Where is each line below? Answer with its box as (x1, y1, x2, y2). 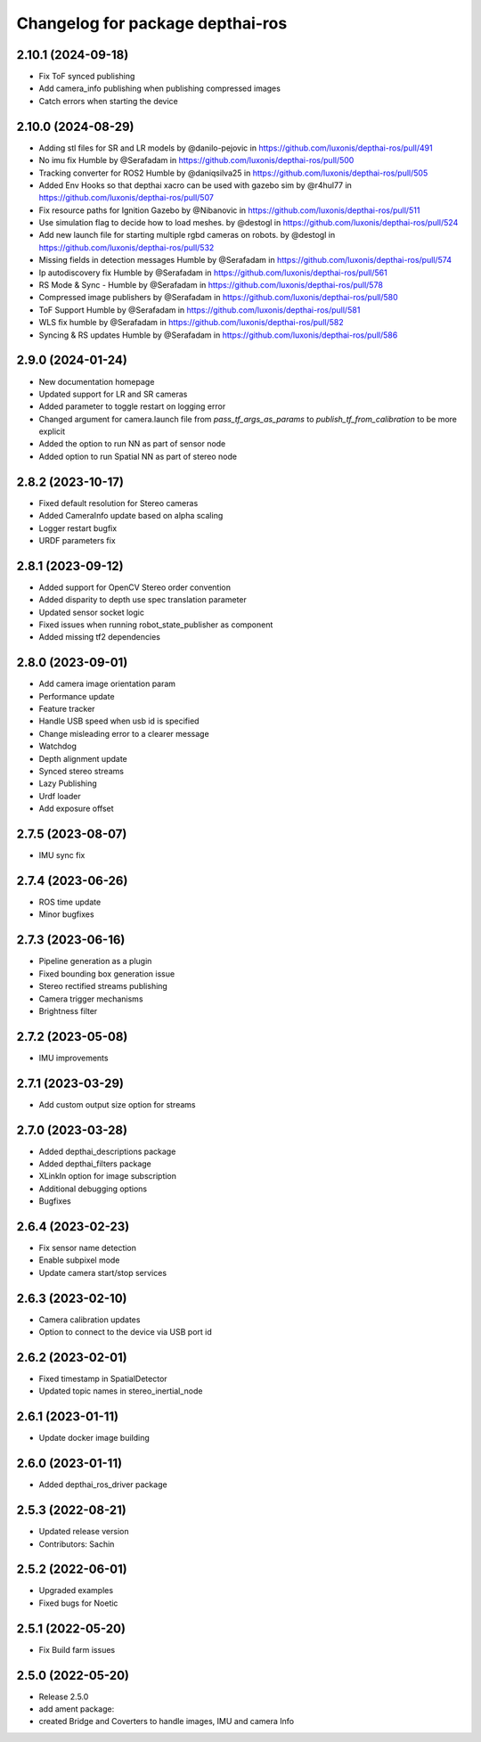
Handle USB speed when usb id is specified (38, 716, 200, 726)
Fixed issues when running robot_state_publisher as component (38, 619, 273, 630)
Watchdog (38, 740, 77, 752)
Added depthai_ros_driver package (38, 1479, 168, 1490)
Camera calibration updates (38, 1314, 141, 1325)
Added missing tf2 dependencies (38, 632, 160, 642)
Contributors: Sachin (38, 1538, 115, 1550)
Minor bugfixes (38, 909, 94, 920)
